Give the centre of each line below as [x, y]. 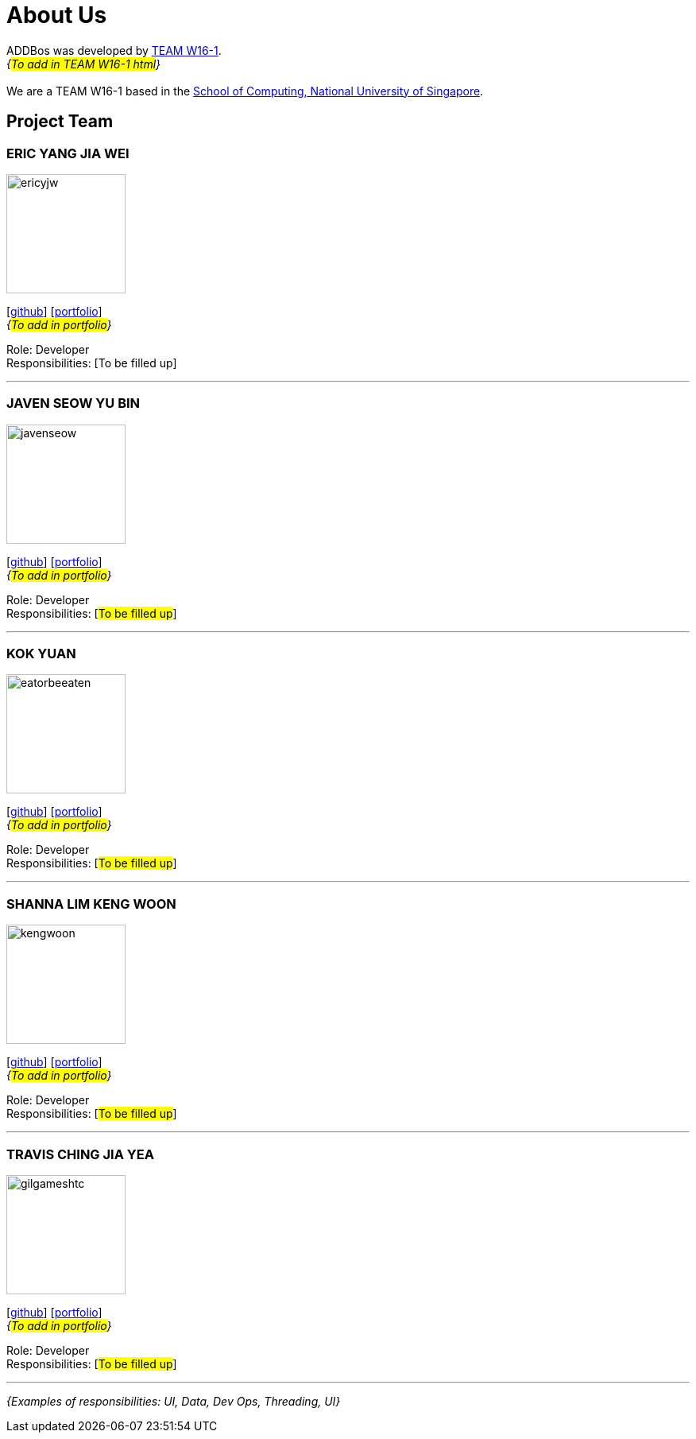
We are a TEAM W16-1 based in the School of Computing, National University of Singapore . [245, 91]
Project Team [60, 122]
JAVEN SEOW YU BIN [73, 403]
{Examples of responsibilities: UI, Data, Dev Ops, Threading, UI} [174, 1401]
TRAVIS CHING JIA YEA [80, 1154]
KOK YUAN [41, 654]
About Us [57, 15]
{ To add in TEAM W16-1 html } [84, 64]
